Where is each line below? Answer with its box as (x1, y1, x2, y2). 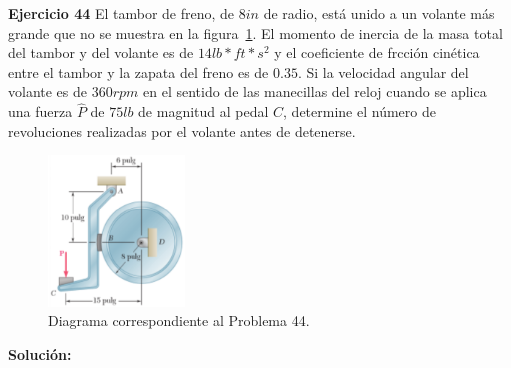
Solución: (8, 343, 72, 364)
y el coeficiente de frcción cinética (274, 42, 480, 63)
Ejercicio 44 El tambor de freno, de (8, 3, 235, 23)
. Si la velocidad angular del (297, 61, 469, 82)
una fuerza (8, 101, 73, 122)
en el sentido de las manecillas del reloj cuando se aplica (143, 81, 487, 102)
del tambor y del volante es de (8, 42, 194, 63)
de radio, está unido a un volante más (263, 3, 495, 23)
